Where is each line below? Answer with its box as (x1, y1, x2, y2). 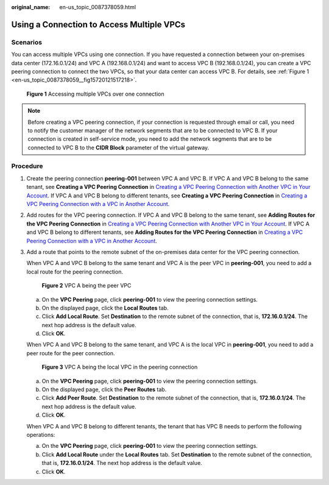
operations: (26, 431, 55, 438)
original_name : (11, 4, 51, 10)
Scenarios (11, 38, 43, 46)
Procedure (11, 162, 43, 171)
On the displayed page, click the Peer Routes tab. (41, 386, 167, 393)
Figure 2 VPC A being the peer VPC (41, 282, 132, 289)
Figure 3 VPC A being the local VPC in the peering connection (41, 363, 198, 371)
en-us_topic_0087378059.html (59, 4, 136, 10)
